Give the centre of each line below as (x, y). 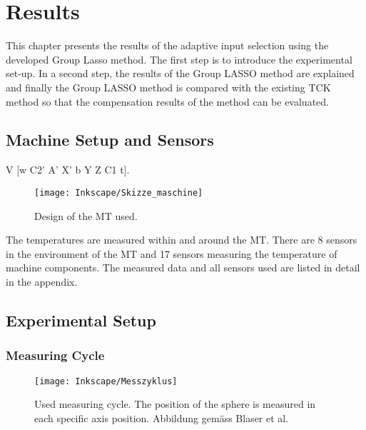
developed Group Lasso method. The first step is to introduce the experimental (179, 59)
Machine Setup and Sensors (110, 140)
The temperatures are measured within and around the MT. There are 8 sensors (182, 240)
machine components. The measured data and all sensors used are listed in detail (183, 267)
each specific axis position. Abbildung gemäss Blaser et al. (162, 417)
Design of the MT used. (86, 215)
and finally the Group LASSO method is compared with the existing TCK (168, 87)
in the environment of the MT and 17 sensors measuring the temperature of (172, 253)
